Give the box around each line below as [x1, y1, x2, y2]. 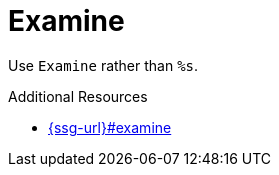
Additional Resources [8, 87, 148, 105]
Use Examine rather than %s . [8, 56, 199, 74]
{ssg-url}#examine [48, 118, 172, 136]
